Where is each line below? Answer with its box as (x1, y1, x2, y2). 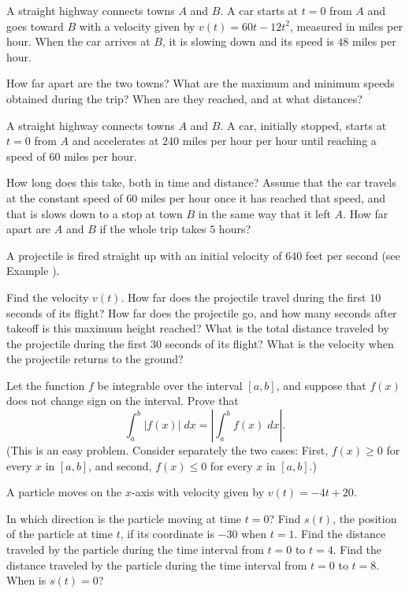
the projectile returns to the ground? (6, 351, 184, 367)
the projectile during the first (6, 335, 147, 351)
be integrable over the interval (97, 377, 243, 393)
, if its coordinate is (120, 525, 214, 542)
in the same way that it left (198, 205, 331, 221)
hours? (218, 221, 251, 237)
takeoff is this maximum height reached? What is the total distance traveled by (6, 320, 389, 336)
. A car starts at (220, 2, 299, 18)
